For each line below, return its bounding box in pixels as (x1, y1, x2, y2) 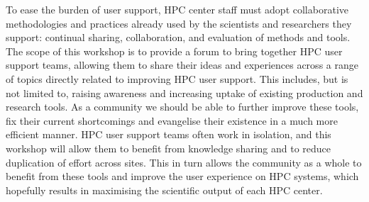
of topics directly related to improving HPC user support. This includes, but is (6, 71, 348, 86)
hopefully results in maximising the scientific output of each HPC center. (6, 182, 323, 197)
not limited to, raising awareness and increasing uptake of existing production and (6, 85, 363, 100)
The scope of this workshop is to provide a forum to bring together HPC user (6, 43, 343, 58)
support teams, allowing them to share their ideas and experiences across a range (6, 57, 358, 72)
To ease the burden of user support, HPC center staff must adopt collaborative (6, 2, 348, 16)
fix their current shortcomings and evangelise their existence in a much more (6, 113, 338, 128)
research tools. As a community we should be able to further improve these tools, (6, 99, 359, 114)
